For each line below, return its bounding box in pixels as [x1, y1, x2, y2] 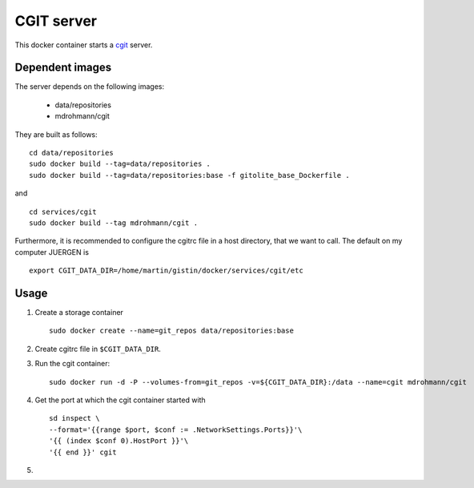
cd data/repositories [29, 148, 114, 158]
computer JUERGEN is [14, 247, 90, 256]
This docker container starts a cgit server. [14, 40, 153, 50]
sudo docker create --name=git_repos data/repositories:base [49, 326, 294, 336]
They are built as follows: [14, 129, 98, 139]
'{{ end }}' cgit [49, 447, 117, 457]
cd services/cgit [29, 207, 97, 216]
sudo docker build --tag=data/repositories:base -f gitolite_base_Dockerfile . [29, 171, 350, 179]
